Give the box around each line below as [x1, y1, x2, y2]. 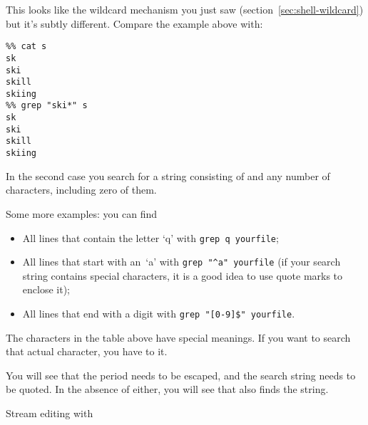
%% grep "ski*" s [6, 100, 88, 111]
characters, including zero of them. [6, 182, 157, 197]
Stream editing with [6, 406, 93, 421]
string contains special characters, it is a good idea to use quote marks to [22, 268, 343, 283]
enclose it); [22, 282, 70, 297]
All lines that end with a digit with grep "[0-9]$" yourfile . [22, 306, 295, 321]
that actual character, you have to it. [6, 344, 168, 359]
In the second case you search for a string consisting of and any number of [6, 168, 330, 183]
